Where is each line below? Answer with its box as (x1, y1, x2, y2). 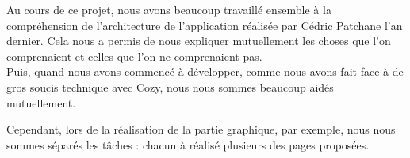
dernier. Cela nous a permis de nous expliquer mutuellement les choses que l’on (6, 32, 391, 49)
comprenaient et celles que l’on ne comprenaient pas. (6, 47, 262, 64)
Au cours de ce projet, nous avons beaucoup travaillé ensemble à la (6, 2, 331, 17)
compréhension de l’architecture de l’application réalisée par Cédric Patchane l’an (6, 17, 403, 33)
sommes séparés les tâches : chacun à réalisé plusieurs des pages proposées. (6, 136, 370, 152)
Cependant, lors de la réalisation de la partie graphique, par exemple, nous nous (6, 121, 396, 137)
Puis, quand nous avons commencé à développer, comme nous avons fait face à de (6, 63, 404, 80)
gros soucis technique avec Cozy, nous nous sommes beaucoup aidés (6, 78, 334, 95)
